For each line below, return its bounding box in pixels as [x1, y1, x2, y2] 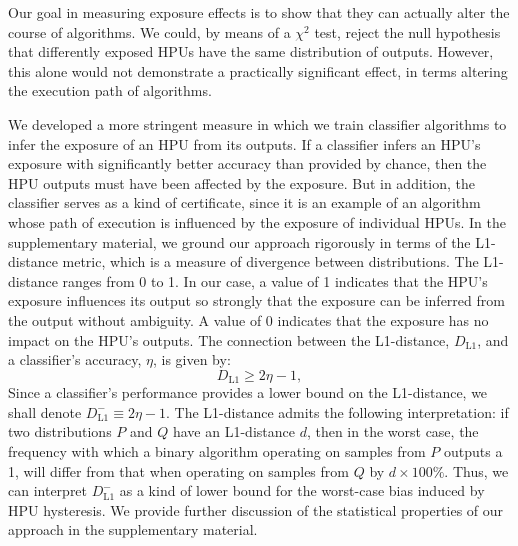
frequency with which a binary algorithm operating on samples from [8, 440, 426, 461]
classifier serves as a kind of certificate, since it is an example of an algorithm [8, 192, 481, 213]
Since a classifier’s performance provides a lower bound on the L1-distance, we [8, 382, 488, 403]
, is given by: [152, 349, 231, 370]
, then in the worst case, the [306, 421, 479, 442]
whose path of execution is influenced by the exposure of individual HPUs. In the [8, 211, 506, 232]
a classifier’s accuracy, [8, 349, 142, 370]
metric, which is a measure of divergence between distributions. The [62, 251, 479, 272]
